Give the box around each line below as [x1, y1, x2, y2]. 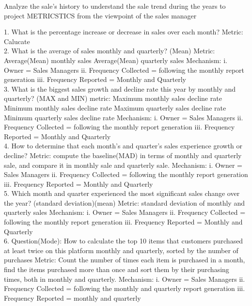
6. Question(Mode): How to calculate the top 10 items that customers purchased [4, 236, 243, 246]
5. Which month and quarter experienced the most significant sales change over [4, 188, 240, 198]
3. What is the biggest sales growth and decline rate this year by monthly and [4, 83, 236, 94]
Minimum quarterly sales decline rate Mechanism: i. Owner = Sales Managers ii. [4, 112, 243, 122]
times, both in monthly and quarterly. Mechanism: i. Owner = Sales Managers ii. [4, 274, 245, 284]
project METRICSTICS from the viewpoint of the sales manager [4, 10, 197, 20]
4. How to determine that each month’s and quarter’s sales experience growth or [4, 141, 243, 151]
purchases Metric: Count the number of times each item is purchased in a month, [4, 255, 245, 265]
